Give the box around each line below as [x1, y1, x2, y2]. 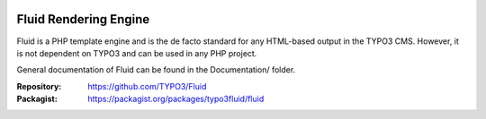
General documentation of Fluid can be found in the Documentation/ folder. [16, 64, 296, 75]
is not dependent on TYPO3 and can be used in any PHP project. [16, 47, 257, 58]
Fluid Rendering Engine [16, 12, 150, 27]
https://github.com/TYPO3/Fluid [87, 81, 207, 91]
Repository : [16, 81, 62, 91]
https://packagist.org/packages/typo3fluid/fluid [87, 94, 265, 105]
